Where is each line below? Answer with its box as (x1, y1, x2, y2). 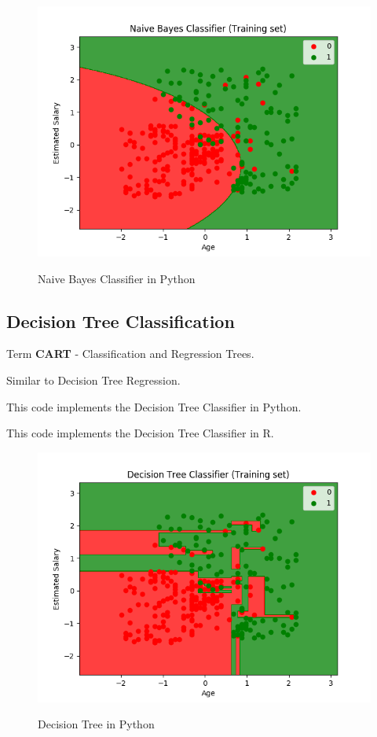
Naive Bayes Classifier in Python (38, 270, 196, 286)
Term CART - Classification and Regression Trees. (6, 345, 254, 362)
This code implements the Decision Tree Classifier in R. (6, 425, 274, 441)
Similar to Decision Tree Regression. (6, 371, 181, 388)
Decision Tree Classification (6, 308, 235, 333)
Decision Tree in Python (38, 716, 155, 732)
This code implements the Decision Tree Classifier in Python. (6, 398, 302, 415)
